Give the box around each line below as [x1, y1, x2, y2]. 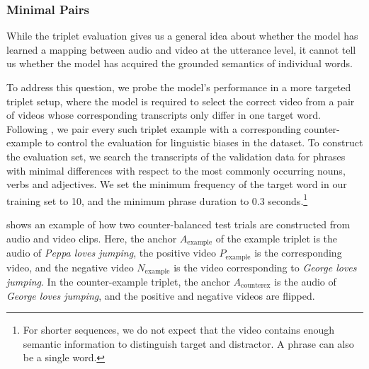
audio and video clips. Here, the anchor [6, 230, 177, 245]
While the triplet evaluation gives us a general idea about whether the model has [6, 28, 358, 43]
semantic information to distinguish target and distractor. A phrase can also [23, 336, 354, 351]
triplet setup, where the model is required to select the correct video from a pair [6, 93, 355, 108]
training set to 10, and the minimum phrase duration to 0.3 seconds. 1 [6, 191, 308, 208]
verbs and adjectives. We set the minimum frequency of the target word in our [6, 177, 347, 192]
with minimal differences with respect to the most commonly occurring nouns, [6, 163, 346, 177]
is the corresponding [254, 245, 342, 260]
